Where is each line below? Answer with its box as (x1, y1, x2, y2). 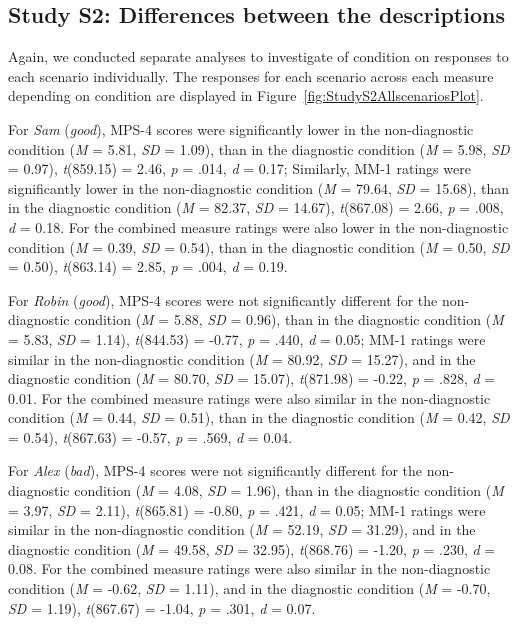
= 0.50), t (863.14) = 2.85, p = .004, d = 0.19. (8, 256, 288, 277)
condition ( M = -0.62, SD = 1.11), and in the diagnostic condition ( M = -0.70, (8, 578, 491, 599)
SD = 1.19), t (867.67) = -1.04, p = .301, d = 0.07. (8, 597, 316, 618)
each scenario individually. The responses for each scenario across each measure (8, 65, 494, 86)
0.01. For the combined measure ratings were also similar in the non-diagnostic (8, 387, 491, 408)
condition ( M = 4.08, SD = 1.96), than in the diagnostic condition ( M (74, 480, 504, 501)
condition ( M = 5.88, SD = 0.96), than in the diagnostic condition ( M (74, 309, 504, 330)
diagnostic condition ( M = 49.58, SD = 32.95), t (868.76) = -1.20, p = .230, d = (8, 538, 496, 559)
